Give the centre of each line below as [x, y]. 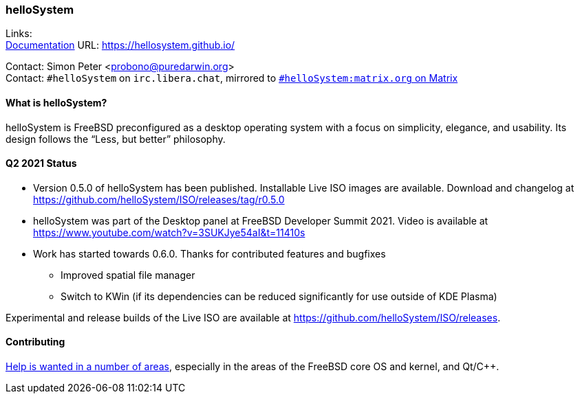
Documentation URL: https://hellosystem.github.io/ [120, 45]
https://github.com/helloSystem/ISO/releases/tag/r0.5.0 [159, 199]
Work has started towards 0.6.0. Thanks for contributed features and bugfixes [210, 253]
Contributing [35, 342]
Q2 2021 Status [41, 163]
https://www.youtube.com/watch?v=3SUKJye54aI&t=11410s [169, 232]
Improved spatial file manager [128, 275]
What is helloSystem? [56, 102]
